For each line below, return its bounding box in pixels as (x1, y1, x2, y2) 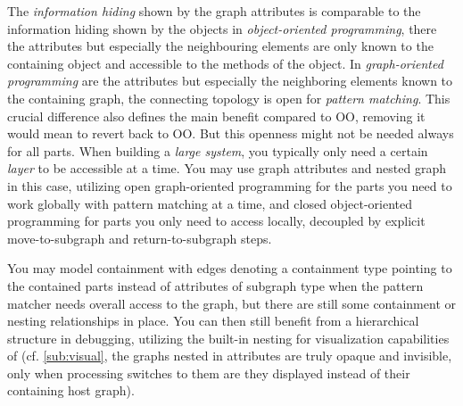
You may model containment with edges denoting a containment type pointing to (7, 259, 452, 278)
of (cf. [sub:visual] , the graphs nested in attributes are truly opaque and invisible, (7, 346, 452, 365)
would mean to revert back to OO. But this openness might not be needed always (7, 124, 454, 143)
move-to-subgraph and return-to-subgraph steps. (7, 228, 272, 247)
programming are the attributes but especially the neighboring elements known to (7, 71, 453, 90)
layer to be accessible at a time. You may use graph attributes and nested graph (7, 159, 446, 178)
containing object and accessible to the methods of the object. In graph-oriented (7, 54, 443, 72)
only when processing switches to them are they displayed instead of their (7, 363, 410, 382)
